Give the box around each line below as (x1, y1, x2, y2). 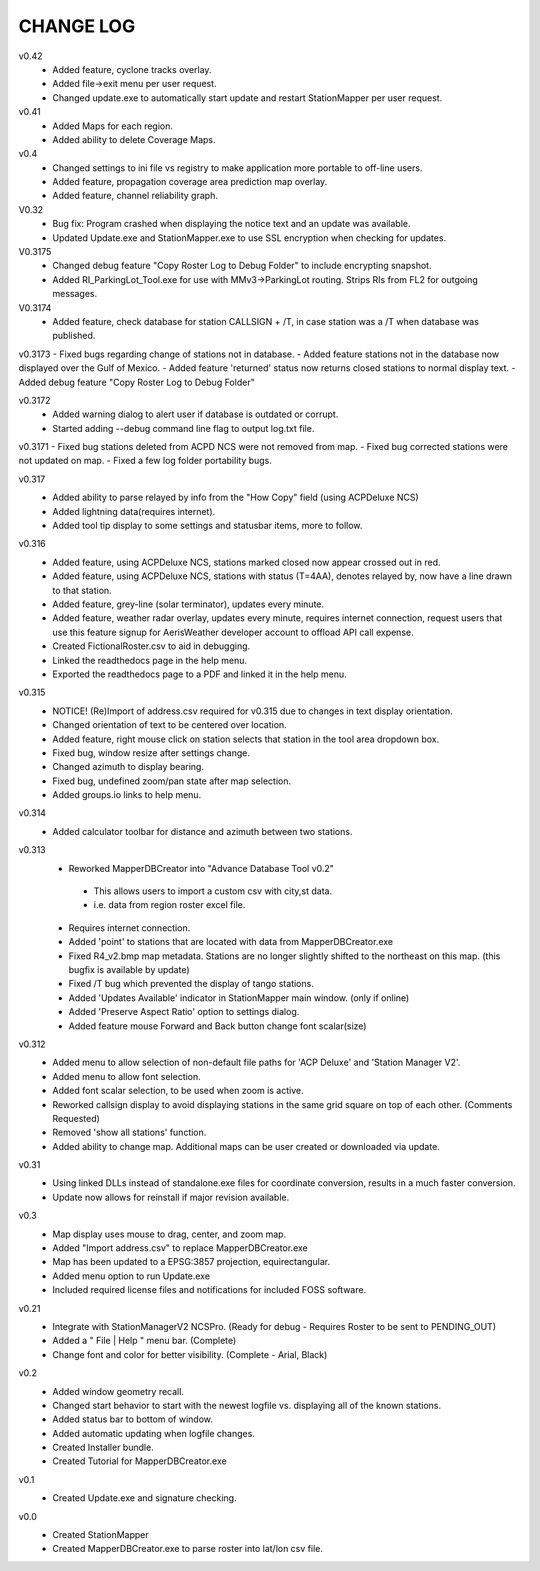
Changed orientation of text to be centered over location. (52, 719, 287, 731)
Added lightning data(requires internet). (52, 505, 216, 517)
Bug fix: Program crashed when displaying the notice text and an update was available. (52, 218, 411, 230)
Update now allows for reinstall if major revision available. (52, 1191, 290, 1203)
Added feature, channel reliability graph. (52, 190, 219, 202)
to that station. (52, 584, 112, 596)
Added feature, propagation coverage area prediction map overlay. (52, 176, 328, 188)
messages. (52, 288, 98, 300)
